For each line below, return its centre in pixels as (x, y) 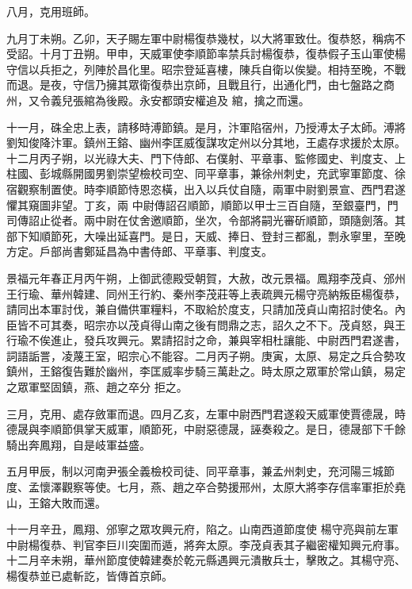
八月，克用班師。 (51, 11)
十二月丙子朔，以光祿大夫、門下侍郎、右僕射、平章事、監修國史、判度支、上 (206, 158)
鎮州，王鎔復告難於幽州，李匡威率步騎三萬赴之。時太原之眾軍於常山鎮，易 (200, 371)
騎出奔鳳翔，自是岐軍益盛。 (78, 444)
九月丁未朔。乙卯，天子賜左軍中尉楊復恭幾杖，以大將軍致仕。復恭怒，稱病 (200, 38)
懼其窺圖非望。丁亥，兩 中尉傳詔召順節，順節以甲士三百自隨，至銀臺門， (197, 204)
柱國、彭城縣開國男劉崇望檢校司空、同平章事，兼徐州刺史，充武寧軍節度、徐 (206, 173)
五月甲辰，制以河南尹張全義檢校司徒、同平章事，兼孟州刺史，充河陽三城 (195, 471)
